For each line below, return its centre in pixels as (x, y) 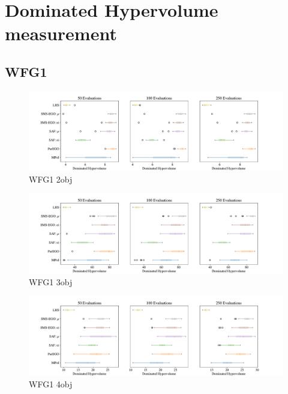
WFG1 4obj (51, 384)
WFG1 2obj (51, 179)
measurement (61, 33)
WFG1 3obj (51, 281)
